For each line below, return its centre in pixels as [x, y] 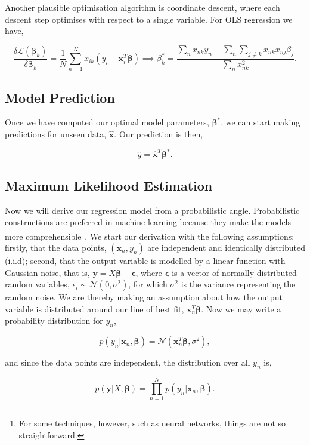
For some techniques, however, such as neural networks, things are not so [152, 423]
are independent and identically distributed [226, 248]
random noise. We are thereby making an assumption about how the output [144, 297]
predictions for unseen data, [56, 134]
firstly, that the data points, [56, 248]
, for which [148, 284]
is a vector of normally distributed [234, 272]
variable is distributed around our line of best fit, [94, 309]
